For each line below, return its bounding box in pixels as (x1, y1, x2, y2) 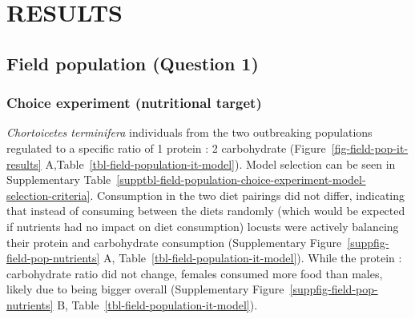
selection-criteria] (6, 186, 91, 203)
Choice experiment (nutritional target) (6, 93, 262, 113)
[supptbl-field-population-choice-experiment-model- (116, 171, 366, 188)
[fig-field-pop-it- (331, 139, 409, 156)
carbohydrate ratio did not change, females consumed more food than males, (6, 265, 383, 281)
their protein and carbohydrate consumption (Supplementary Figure (6, 233, 342, 250)
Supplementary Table (6, 171, 111, 188)
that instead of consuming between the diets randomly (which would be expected (6, 202, 405, 219)
